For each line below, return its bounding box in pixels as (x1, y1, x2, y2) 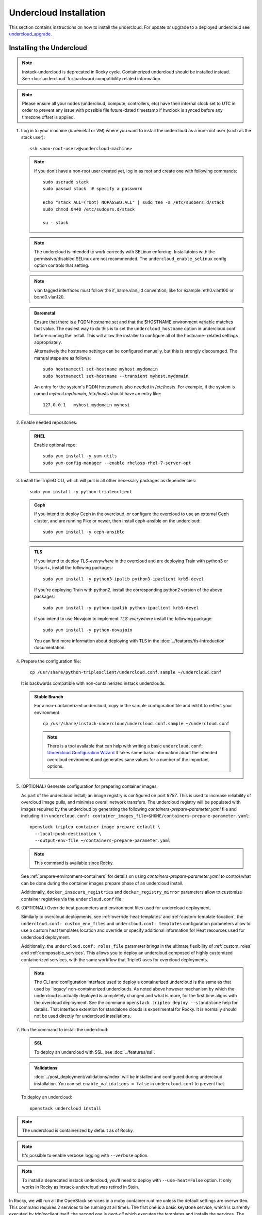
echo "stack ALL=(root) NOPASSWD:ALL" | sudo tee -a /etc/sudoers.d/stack (43, 200, 225, 205)
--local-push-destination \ (34, 831, 102, 836)
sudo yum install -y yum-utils (43, 453, 117, 459)
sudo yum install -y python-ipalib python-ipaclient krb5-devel (43, 605, 199, 610)
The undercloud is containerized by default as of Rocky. (22, 1128, 134, 1133)
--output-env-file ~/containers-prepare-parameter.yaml (34, 838, 171, 843)
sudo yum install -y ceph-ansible (43, 529, 125, 535)
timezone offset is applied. (22, 114, 75, 120)
